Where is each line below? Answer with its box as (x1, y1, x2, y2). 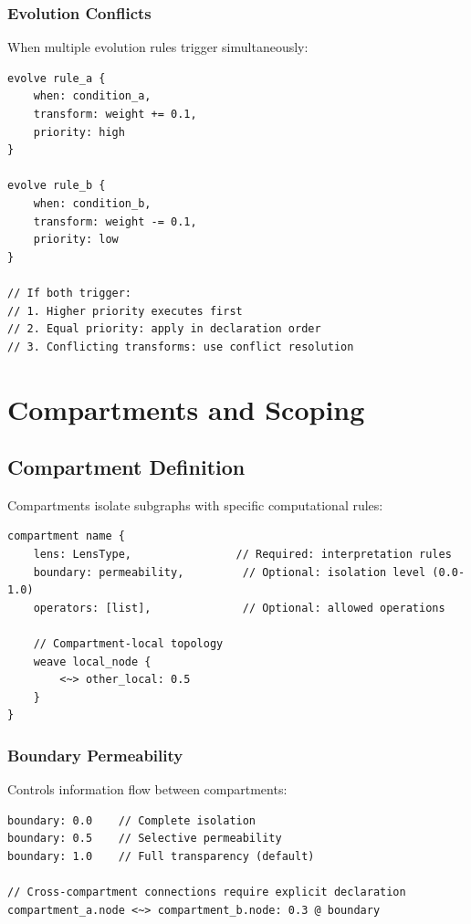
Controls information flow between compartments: (7, 780, 288, 799)
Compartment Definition (7, 453, 246, 481)
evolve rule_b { (7, 179, 106, 193)
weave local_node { (33, 655, 152, 668)
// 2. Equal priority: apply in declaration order (7, 322, 321, 336)
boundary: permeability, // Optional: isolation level (33, 565, 426, 579)
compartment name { (7, 530, 125, 543)
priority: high (33, 125, 125, 139)
